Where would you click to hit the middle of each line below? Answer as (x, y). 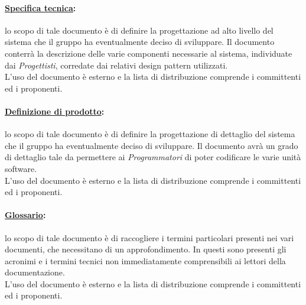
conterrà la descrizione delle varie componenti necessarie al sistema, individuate (149, 53)
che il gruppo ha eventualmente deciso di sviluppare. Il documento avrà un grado (152, 145)
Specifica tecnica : (40, 7)
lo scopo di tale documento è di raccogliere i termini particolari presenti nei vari (149, 237)
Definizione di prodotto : (55, 111)
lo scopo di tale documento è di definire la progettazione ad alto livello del (139, 30)
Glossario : (25, 215)
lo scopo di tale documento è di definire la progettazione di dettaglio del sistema (150, 134)
